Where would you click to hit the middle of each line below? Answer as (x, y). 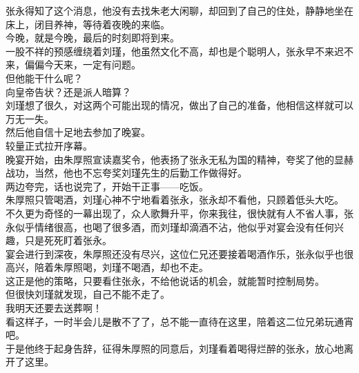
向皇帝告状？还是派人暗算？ (68, 91)
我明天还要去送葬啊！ (54, 308)
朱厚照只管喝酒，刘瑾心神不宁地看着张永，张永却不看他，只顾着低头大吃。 (175, 200)
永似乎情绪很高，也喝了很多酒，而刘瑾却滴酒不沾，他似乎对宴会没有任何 (170, 226)
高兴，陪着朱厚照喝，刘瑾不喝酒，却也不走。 (107, 267)
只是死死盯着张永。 (68, 240)
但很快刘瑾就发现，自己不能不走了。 (88, 294)
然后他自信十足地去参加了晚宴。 (78, 132)
